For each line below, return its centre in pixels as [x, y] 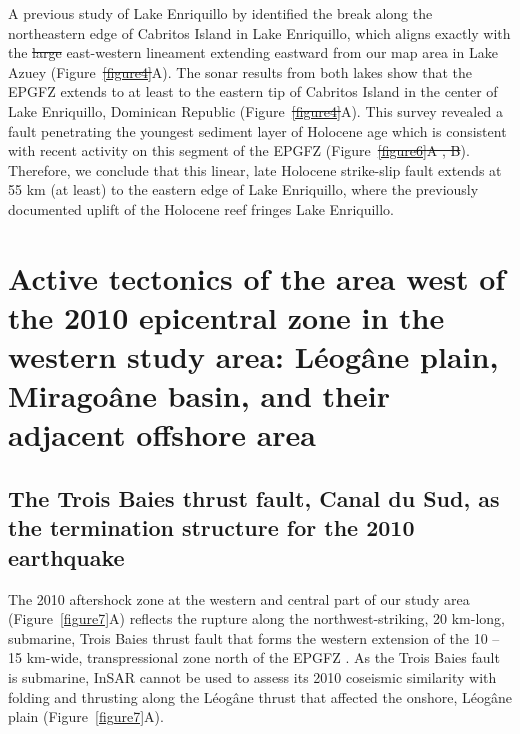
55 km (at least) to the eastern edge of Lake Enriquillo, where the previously [243, 189]
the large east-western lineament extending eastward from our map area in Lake [253, 52]
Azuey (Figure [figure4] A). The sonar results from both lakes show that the [240, 71]
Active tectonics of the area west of [257, 277]
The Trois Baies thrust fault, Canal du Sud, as [254, 498]
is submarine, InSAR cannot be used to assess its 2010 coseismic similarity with [252, 677]
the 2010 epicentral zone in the [226, 316]
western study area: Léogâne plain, [253, 356]
